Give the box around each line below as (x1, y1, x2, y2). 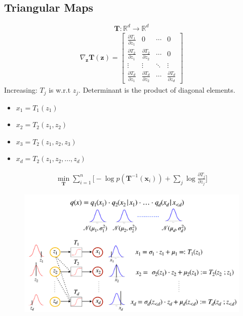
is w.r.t (49, 85, 71, 95)
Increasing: (4, 85, 37, 95)
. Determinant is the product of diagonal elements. (78, 85, 235, 95)
